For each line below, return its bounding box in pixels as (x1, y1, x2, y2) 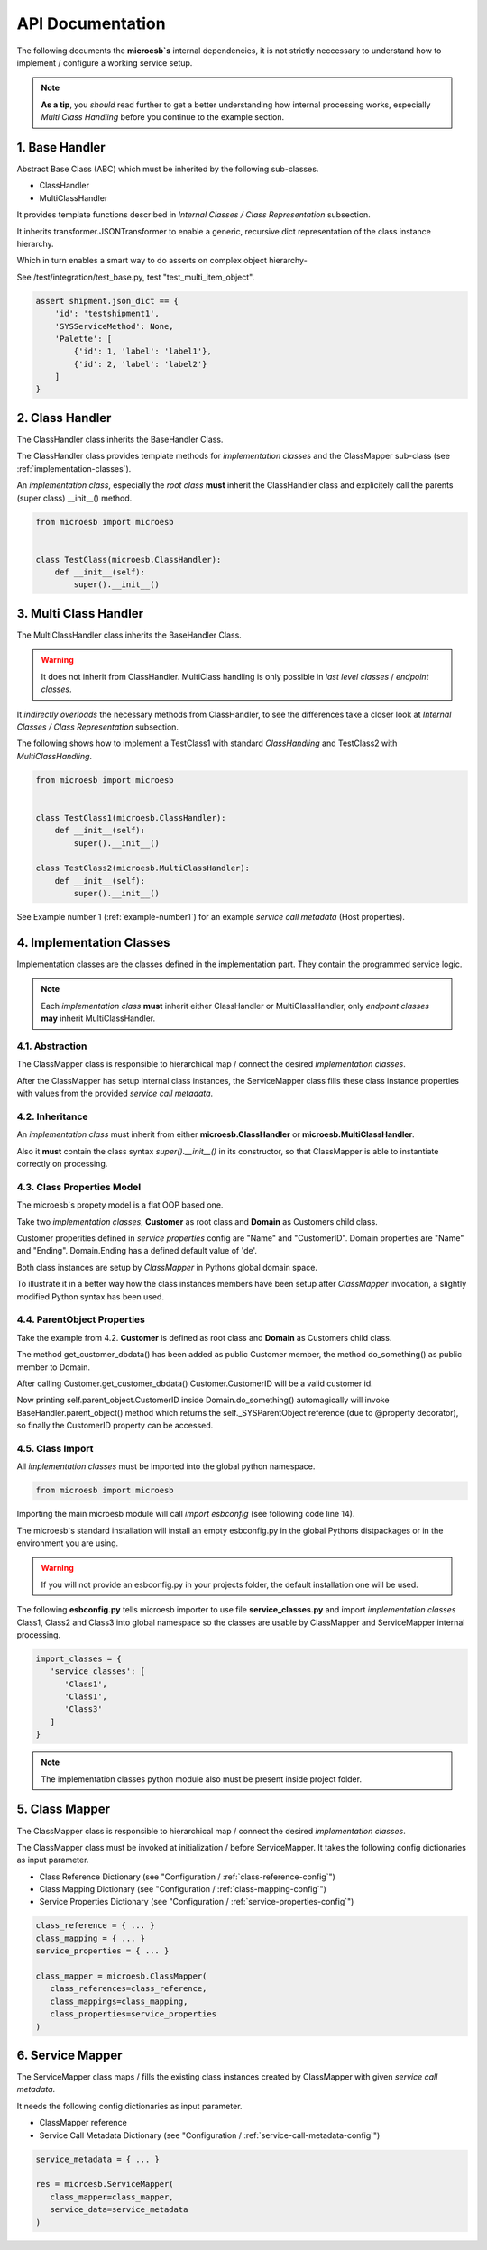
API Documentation (16, 14, 166, 33)
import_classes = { (35, 1653, 122, 1664)
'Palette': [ (54, 334, 113, 344)
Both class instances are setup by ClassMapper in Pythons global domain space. (16, 1262, 317, 1272)
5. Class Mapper (16, 1802, 111, 1817)
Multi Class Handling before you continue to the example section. (41, 112, 284, 123)
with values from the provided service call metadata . (16, 1088, 214, 1099)
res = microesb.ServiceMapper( (35, 2179, 175, 2190)
